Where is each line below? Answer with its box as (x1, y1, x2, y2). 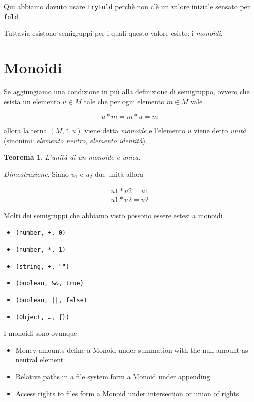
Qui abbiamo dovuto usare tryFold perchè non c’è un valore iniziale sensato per (4, 1, 250, 11)
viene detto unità (194, 125, 246, 136)
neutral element (15, 354, 64, 365)
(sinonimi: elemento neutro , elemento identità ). (4, 135, 147, 145)
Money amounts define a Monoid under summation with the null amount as (15, 344, 248, 355)
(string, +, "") (15, 263, 70, 270)
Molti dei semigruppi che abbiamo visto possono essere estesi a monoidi (4, 210, 223, 220)
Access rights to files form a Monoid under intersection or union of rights (15, 388, 239, 398)
